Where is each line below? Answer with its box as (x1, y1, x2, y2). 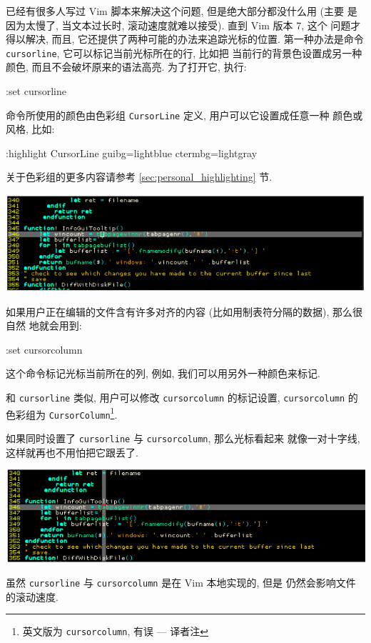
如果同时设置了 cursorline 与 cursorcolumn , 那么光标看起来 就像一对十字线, (6, 430, 360, 445)
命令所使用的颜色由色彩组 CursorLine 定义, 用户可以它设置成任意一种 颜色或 (6, 107, 363, 122)
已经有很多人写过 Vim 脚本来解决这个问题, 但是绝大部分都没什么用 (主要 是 (6, 4, 357, 18)
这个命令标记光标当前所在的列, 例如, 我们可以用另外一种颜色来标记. (6, 366, 320, 381)
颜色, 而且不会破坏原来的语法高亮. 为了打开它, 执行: (6, 59, 247, 74)
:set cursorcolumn (6, 342, 83, 357)
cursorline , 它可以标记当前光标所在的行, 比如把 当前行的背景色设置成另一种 (6, 45, 362, 60)
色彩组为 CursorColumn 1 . (6, 404, 118, 422)
